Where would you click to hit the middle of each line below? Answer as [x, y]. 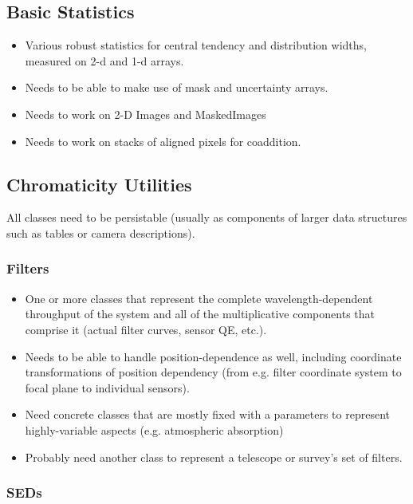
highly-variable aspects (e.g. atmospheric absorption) [154, 429]
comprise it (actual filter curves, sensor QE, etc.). [146, 329]
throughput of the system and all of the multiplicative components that [200, 314]
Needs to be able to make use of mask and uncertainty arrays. [177, 87]
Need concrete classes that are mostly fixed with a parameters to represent [207, 414]
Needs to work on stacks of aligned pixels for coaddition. [163, 141]
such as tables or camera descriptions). [101, 232]
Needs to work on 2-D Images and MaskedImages [146, 114]
